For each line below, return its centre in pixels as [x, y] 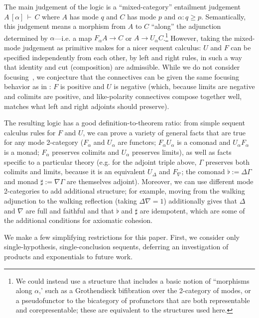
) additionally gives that [200, 200]
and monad [21, 181]
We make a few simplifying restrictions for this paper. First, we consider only [122, 237]
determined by [26, 38]
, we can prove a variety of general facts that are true [164, 132]
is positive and [82, 86]
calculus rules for [30, 132]
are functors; [137, 142]
